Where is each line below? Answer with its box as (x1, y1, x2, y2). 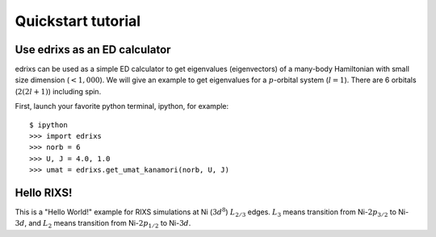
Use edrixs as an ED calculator (15, 43, 171, 56)
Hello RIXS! (15, 186, 73, 199)
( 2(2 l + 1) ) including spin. (15, 86, 102, 96)
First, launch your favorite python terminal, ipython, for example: (15, 102, 229, 111)
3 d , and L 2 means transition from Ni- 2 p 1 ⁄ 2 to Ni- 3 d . (15, 218, 191, 230)
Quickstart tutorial (15, 12, 141, 30)
